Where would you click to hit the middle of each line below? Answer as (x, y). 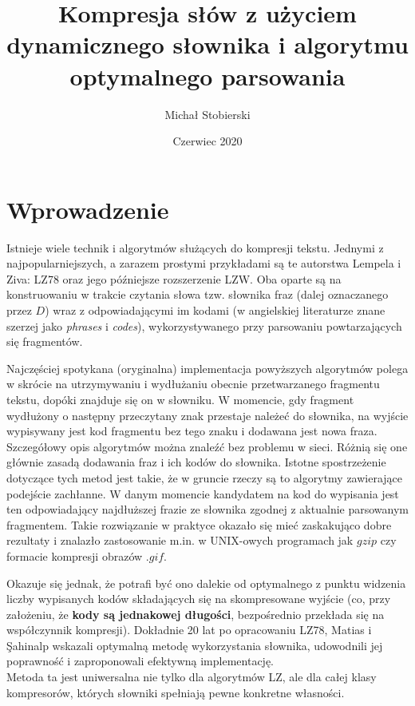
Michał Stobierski (207, 114)
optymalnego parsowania (207, 75)
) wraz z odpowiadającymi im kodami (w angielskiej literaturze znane (215, 310)
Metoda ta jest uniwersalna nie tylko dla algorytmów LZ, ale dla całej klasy (192, 677)
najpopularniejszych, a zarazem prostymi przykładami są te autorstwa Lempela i (204, 263)
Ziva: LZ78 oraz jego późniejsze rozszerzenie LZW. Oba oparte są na (174, 278)
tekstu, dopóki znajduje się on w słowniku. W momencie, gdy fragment (180, 399)
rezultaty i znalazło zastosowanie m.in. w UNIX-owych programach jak (180, 540)
